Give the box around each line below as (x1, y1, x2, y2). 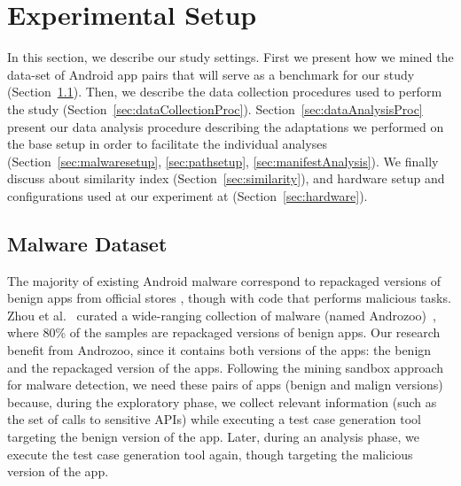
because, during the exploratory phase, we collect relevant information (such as (7, 392, 437, 411)
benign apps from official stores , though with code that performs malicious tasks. (7, 289, 451, 307)
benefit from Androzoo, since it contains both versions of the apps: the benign (7, 341, 432, 359)
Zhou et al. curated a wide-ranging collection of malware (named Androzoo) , (7, 305, 436, 324)
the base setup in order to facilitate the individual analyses (7, 135, 327, 153)
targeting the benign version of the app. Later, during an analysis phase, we (7, 428, 420, 446)
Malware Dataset (7, 229, 168, 257)
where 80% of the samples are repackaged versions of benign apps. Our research (7, 323, 441, 342)
